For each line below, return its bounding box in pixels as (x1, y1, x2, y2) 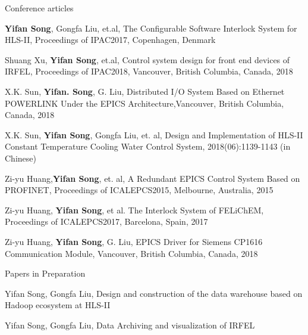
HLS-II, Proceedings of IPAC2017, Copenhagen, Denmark (5, 33, 216, 46)
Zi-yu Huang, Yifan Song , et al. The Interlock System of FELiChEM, (5, 203, 264, 216)
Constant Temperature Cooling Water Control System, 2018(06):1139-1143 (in (5, 140, 291, 153)
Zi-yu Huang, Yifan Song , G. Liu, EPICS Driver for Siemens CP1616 (5, 235, 263, 247)
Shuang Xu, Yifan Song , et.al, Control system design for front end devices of (5, 53, 290, 66)
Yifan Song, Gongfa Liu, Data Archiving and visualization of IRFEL (5, 318, 255, 331)
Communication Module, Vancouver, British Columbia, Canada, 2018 (5, 247, 258, 259)
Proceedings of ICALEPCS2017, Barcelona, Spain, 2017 (5, 215, 208, 228)
